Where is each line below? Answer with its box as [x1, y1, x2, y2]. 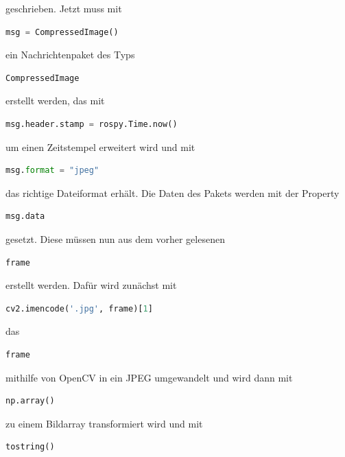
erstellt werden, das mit [5, 93, 105, 108]
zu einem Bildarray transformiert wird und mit [5, 416, 203, 430]
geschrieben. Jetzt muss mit [5, 1, 122, 15]
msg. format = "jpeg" [5, 165, 99, 176]
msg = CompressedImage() [5, 27, 119, 37]
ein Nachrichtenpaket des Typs [5, 47, 135, 62]
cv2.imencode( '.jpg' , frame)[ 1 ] [5, 303, 153, 314]
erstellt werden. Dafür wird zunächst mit [5, 278, 177, 292]
